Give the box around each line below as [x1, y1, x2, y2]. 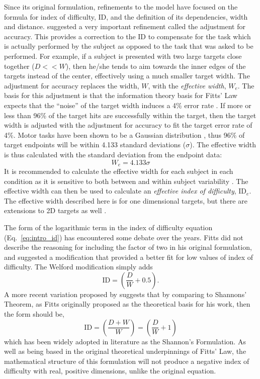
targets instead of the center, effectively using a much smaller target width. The [4, 70, 250, 81]
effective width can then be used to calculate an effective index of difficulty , [4, 185, 236, 196]
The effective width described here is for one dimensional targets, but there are [4, 195, 247, 206]
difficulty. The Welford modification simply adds [4, 261, 153, 272]
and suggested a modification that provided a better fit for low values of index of [4, 251, 253, 262]
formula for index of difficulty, [4, 11, 96, 22]
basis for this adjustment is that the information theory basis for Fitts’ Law [4, 90, 237, 101]
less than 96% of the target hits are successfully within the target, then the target [4, 110, 256, 120]
